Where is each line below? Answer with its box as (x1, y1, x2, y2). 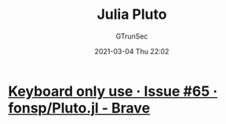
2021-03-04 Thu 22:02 (94, 46, 169, 56)
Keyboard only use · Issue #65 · (8, 82, 218, 100)
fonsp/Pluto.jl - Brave (8, 99, 151, 117)
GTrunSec (115, 31, 148, 41)
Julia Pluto (97, 5, 167, 24)
